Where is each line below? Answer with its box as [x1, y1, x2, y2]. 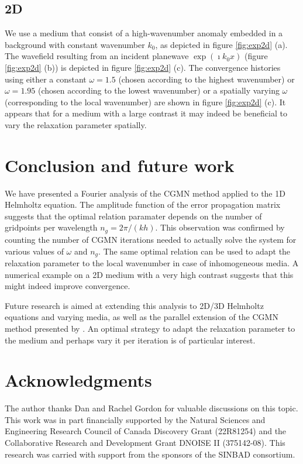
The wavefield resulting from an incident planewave [5, 50, 189, 62]
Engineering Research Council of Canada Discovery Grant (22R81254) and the [5, 425, 287, 437]
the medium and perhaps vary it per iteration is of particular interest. [5, 334, 256, 346]
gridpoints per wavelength [5, 221, 98, 233]
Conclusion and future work [5, 153, 235, 177]
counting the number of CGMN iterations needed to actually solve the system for [5, 233, 297, 245]
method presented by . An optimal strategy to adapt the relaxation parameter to [5, 322, 295, 334]
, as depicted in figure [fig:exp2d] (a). [155, 38, 288, 50]
